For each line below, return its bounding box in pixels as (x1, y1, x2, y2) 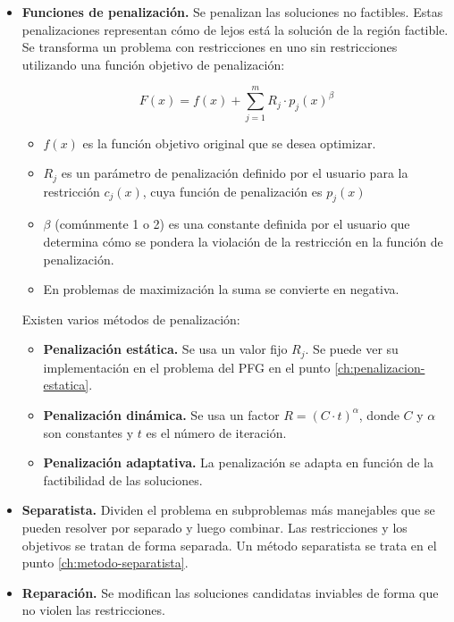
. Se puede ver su (305, 340, 399, 358)
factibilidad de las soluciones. (43, 470, 203, 489)
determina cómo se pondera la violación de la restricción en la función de (43, 231, 443, 250)
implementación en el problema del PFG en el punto (43, 357, 331, 376)
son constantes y (43, 423, 134, 441)
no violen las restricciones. (21, 601, 165, 619)
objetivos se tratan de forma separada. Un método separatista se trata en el (21, 535, 437, 554)
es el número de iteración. (146, 423, 287, 441)
